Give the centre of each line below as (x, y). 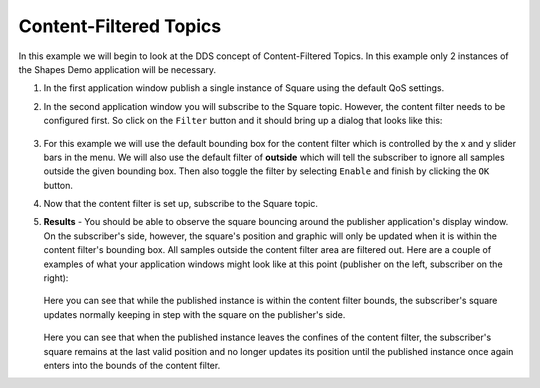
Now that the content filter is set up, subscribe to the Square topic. (181, 204)
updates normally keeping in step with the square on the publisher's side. (194, 314)
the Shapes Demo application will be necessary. (117, 69)
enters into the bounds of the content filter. (132, 365)
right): (56, 278)
